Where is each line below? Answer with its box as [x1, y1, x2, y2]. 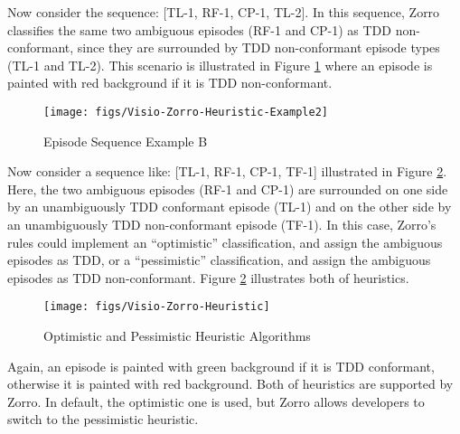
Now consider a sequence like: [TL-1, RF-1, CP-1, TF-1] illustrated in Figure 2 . [7, 162, 447, 181]
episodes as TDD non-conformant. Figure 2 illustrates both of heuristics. [7, 268, 409, 287]
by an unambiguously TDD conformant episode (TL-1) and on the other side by [7, 197, 452, 216]
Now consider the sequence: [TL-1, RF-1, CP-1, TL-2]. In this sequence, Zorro [7, 3, 440, 21]
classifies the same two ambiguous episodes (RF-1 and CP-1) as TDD [7, 20, 392, 39]
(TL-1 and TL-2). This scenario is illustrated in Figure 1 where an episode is [7, 55, 433, 74]
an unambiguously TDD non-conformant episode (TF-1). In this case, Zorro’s [7, 215, 437, 233]
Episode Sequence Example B [43, 131, 208, 150]
